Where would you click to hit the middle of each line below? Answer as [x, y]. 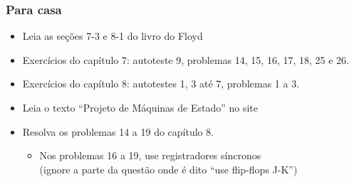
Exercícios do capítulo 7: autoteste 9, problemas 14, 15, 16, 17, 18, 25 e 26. [186, 59]
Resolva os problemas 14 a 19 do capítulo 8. [118, 131]
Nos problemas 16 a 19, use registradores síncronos [150, 155]
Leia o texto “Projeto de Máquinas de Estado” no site [140, 107]
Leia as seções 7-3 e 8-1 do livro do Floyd [113, 36]
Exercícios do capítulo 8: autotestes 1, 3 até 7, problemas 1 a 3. [161, 84]
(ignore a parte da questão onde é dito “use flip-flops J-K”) [168, 169]
